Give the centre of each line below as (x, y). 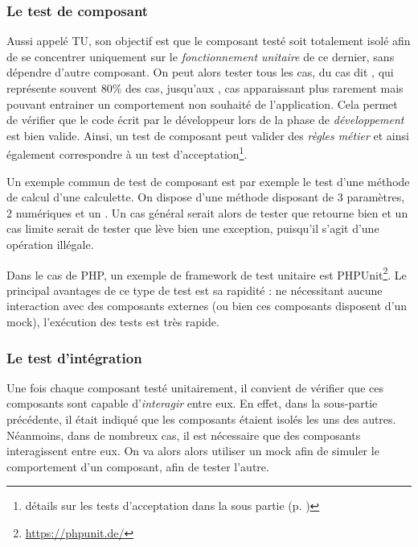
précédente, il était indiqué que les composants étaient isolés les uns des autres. (201, 419)
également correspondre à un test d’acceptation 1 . (127, 153)
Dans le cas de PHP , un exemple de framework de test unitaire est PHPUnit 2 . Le (207, 273)
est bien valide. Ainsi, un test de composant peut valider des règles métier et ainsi (208, 135)
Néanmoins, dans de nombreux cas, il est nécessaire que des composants (184, 435)
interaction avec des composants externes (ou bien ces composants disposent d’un (207, 306)
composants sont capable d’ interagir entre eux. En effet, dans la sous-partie (192, 403)
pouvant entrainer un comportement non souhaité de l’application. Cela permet (202, 104)
